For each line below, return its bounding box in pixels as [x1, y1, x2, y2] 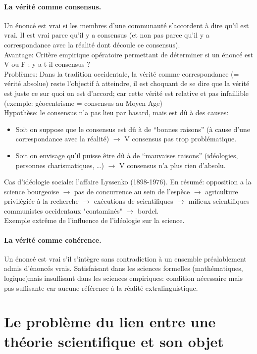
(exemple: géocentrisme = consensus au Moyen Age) [4, 97, 162, 108]
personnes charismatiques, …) [15, 160, 104, 170]
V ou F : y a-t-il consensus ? [4, 59, 90, 69]
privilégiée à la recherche [4, 196, 79, 206]
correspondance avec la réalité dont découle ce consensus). [4, 39, 180, 49]
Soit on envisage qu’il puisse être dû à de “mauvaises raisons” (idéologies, [15, 150, 238, 160]
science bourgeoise [4, 186, 59, 196]
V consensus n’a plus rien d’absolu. [119, 160, 226, 170]
